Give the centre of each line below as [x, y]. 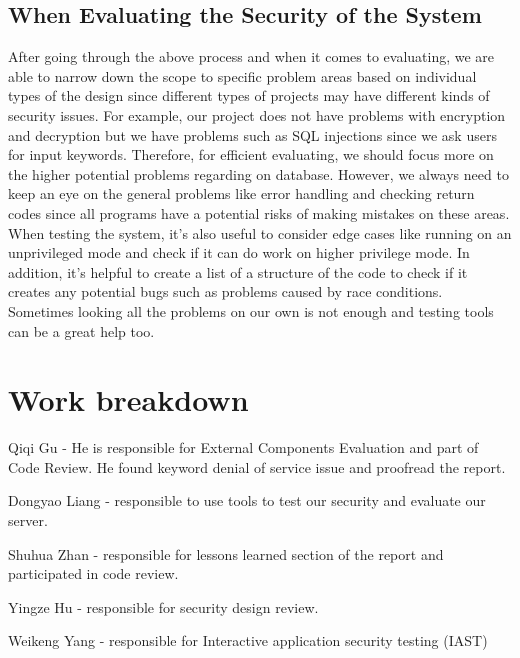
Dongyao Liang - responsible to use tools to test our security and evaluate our [247, 500]
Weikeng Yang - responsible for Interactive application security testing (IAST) [248, 640]
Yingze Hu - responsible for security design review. [163, 606]
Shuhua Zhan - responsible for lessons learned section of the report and [226, 553]
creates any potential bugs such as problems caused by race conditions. [225, 291]
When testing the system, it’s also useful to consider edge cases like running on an [260, 232]
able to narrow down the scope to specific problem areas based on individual [242, 75]
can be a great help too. [81, 330]
